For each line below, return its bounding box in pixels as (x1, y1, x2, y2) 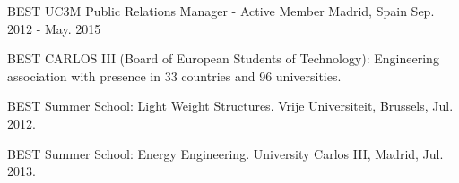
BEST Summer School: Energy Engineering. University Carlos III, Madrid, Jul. (7, 144, 444, 162)
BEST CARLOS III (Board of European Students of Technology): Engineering (7, 49, 439, 68)
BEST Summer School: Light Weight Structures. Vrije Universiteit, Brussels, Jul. (7, 96, 454, 115)
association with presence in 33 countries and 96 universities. (7, 66, 342, 85)
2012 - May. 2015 (7, 19, 101, 37)
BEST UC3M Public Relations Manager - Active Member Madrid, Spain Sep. (7, 2, 435, 20)
